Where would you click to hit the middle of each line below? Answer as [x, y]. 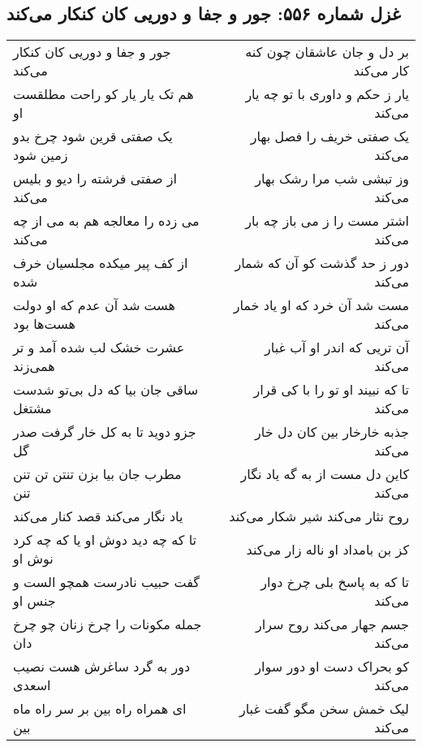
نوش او [33, 559]
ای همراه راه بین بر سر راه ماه [100, 709]
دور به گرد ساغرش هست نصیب [102, 667]
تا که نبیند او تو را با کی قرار [331, 390]
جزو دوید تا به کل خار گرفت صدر [105, 432]
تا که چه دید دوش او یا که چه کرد [105, 540]
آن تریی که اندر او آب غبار [337, 348]
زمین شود [41, 155]
